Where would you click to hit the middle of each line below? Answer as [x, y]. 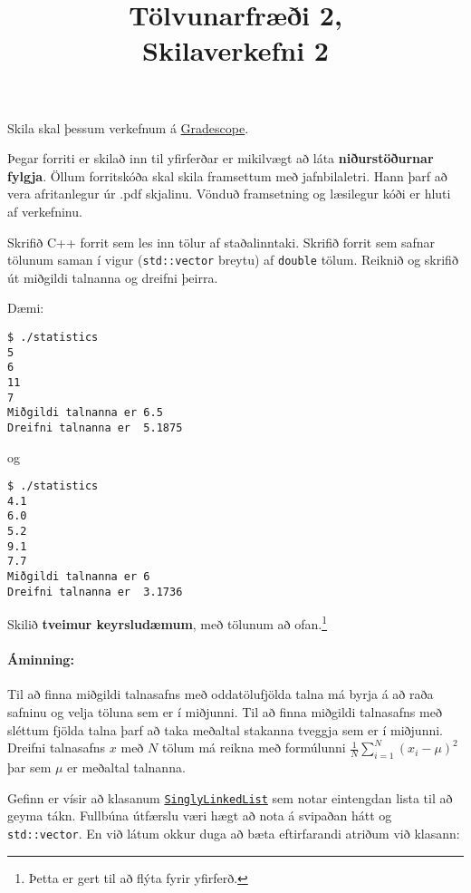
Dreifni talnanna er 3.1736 [95, 592]
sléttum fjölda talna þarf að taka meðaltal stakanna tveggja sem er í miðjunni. [225, 729]
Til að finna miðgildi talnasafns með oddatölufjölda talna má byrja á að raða [221, 694]
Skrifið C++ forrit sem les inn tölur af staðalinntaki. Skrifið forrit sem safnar [221, 242]
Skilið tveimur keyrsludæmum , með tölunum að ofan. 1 [167, 623]
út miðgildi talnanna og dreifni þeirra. [113, 277]
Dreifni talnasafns [57, 747]
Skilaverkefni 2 [235, 50]
